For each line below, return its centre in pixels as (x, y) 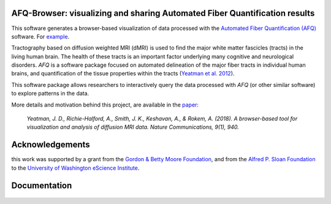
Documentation (42, 185)
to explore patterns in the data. (50, 93)
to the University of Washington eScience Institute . (75, 168)
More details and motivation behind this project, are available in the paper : (105, 105)
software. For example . (40, 36)
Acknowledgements (51, 145)
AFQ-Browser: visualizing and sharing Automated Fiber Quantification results (163, 13)
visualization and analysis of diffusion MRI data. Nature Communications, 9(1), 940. (133, 127)
